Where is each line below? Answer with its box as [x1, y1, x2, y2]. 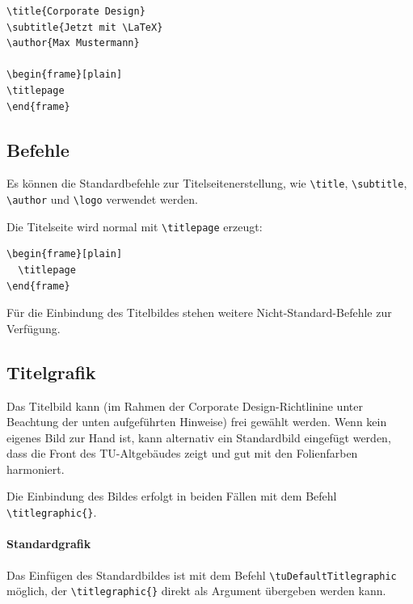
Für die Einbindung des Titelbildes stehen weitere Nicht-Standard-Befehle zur [6, 304, 392, 321]
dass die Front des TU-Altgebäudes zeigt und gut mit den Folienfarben [6, 445, 358, 462]
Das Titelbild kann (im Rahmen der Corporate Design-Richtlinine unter [6, 397, 363, 414]
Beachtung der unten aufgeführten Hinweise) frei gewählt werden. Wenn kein [6, 413, 387, 430]
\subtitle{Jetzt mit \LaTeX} [6, 21, 163, 33]
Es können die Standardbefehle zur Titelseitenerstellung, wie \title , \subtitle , [6, 175, 407, 192]
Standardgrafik [6, 535, 91, 552]
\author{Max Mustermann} [6, 37, 140, 49]
